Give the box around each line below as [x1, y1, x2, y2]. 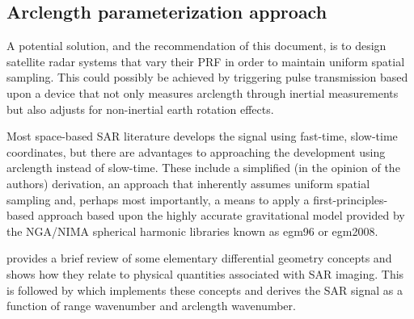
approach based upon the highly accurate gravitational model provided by [37, 207, 405, 224]
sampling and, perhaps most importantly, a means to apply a [6, 191, 310, 208]
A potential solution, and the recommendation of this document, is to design [6, 37, 387, 54]
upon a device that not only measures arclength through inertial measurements [6, 84, 399, 101]
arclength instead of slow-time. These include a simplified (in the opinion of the [6, 159, 400, 176]
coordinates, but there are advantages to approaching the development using [6, 143, 386, 160]
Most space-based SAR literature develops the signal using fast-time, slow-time [6, 128, 398, 145]
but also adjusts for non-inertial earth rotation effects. [6, 100, 274, 117]
